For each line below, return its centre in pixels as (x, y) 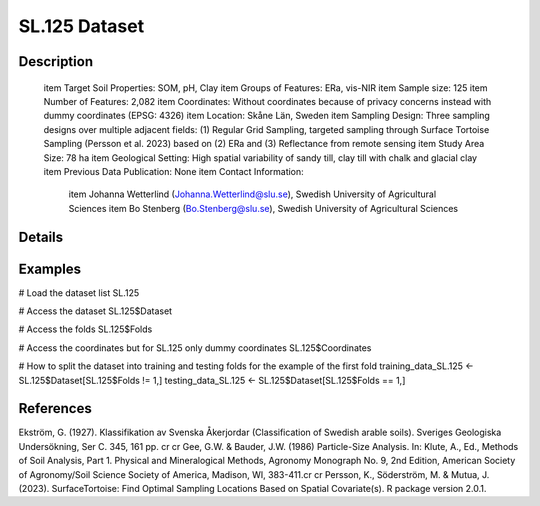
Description (56, 61)
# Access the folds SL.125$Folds (85, 329)
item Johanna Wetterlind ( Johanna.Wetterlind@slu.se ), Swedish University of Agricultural (252, 194)
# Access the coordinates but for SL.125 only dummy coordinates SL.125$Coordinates (195, 347)
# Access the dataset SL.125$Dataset (95, 311)
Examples (50, 268)
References (55, 408)
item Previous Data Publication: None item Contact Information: (173, 171)
